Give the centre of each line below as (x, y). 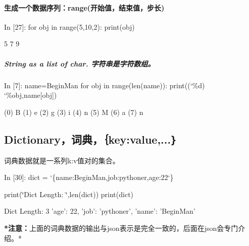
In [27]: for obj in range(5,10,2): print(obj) (69, 26)
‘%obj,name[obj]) (31, 95)
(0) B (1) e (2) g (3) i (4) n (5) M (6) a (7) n (74, 112)
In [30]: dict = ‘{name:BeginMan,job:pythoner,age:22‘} (89, 177)
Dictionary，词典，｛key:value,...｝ (91, 139)
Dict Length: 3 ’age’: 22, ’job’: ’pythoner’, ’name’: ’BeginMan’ (100, 211)
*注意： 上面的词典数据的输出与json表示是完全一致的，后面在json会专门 (121, 228)
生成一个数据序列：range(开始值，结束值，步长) (84, 7)
